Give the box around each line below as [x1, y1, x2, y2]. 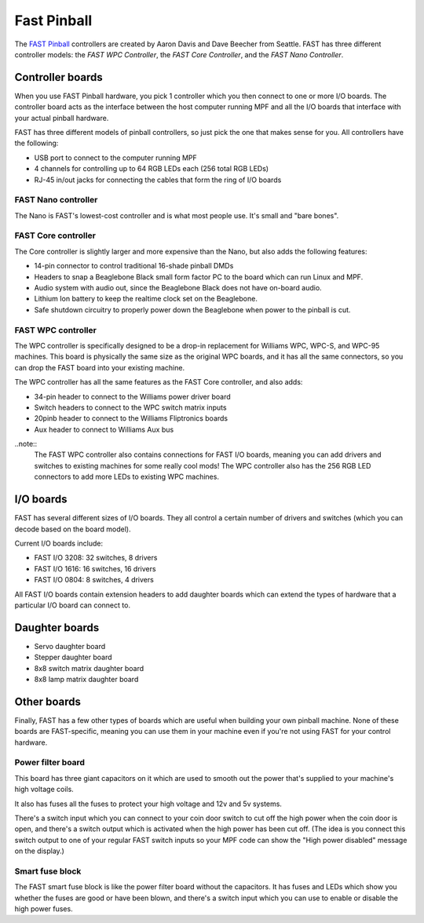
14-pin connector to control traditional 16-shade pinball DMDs [34, 261, 234, 271]
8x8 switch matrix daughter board [34, 663, 144, 673]
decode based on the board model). [14, 524, 131, 534]
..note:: [14, 440, 38, 449]
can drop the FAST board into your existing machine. [14, 363, 185, 372]
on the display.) [14, 846, 64, 856]
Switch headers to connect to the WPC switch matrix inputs [34, 403, 227, 412]
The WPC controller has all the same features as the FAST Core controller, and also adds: [14, 378, 303, 387]
